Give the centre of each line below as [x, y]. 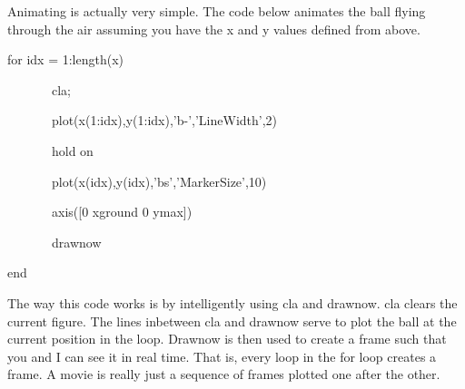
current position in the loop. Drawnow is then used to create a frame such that [227, 339]
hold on [72, 150]
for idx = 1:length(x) [66, 59]
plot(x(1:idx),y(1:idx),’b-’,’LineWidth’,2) [164, 120]
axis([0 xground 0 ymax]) [122, 212]
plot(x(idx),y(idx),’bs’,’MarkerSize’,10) [159, 181]
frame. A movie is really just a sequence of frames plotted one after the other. [224, 374]
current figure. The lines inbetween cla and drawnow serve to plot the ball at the [232, 321]
